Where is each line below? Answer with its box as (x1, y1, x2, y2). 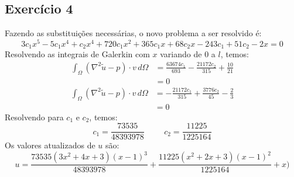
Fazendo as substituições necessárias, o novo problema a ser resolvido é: (5, 27, 262, 39)
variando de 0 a (160, 48, 216, 60)
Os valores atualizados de (5, 139, 95, 151)
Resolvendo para (5, 110, 64, 123)
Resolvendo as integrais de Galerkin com (5, 48, 150, 60)
